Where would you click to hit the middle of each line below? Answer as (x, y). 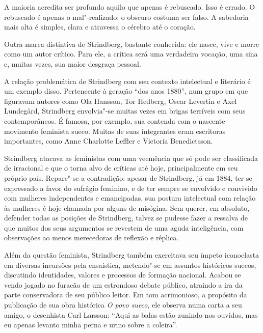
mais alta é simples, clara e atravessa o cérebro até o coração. (100, 27)
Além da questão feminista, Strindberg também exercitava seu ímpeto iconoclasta (132, 255)
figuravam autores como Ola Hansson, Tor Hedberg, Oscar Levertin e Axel (121, 101)
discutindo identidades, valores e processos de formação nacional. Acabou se (123, 275)
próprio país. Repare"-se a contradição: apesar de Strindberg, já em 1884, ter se (128, 177)
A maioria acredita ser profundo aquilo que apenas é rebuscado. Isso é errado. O (130, 7)
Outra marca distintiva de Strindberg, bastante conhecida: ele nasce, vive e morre (132, 44)
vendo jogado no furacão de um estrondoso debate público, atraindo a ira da (123, 284)
